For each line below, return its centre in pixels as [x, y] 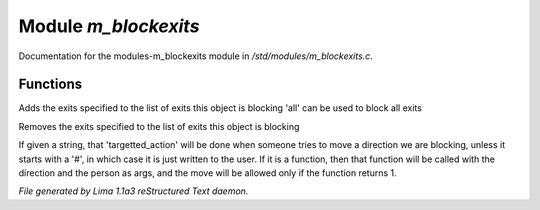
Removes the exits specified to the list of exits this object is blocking [159, 126]
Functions [50, 84]
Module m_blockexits [109, 26]
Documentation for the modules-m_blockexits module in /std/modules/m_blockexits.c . [196, 56]
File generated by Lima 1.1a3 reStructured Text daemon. [133, 191]
